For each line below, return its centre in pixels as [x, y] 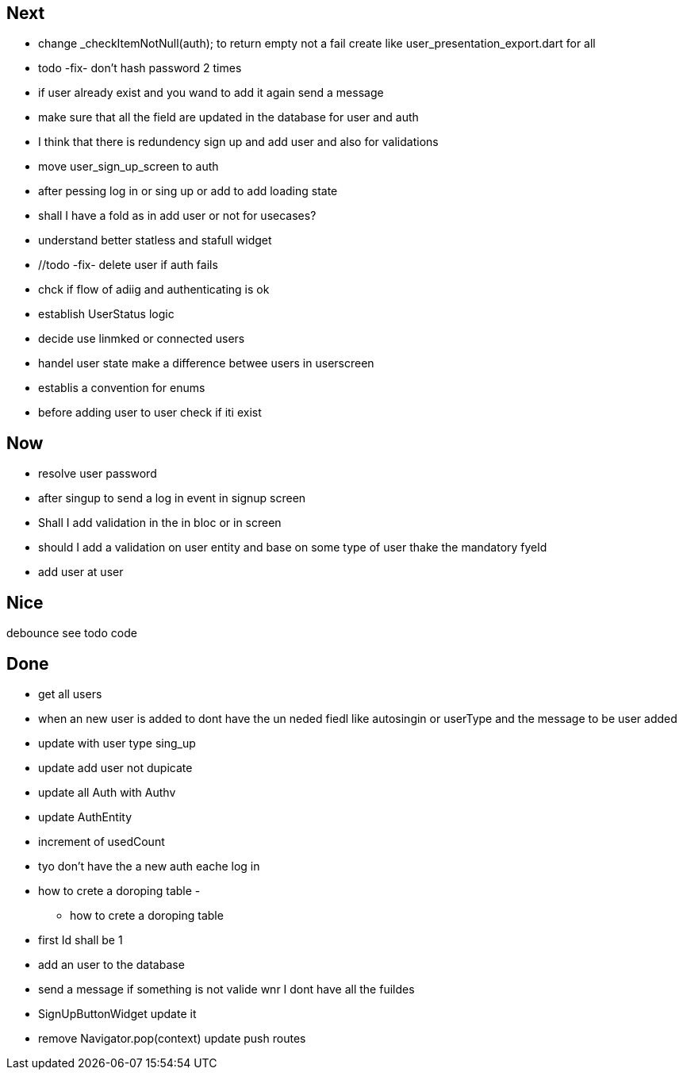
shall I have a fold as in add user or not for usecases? [177, 216]
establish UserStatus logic [106, 314]
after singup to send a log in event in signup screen [172, 498]
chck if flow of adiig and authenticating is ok [154, 290]
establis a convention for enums [122, 388]
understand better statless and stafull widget [155, 240]
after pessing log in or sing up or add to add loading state [188, 191]
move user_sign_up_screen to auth [129, 167]
